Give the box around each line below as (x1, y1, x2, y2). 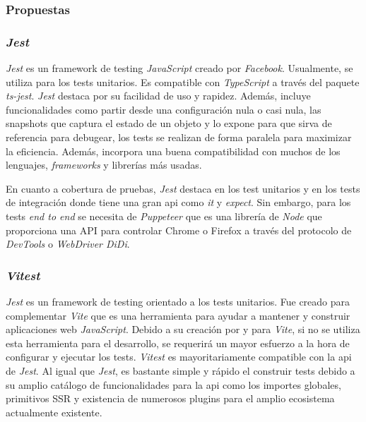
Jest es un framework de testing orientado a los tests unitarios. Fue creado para (6, 294, 350, 308)
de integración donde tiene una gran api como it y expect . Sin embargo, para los (6, 195, 351, 210)
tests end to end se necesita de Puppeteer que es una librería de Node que (6, 209, 322, 223)
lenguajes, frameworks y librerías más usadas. (6, 157, 202, 172)
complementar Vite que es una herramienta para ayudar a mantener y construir (6, 308, 350, 322)
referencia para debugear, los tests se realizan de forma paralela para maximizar (6, 130, 352, 145)
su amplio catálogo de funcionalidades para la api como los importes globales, (6, 377, 341, 392)
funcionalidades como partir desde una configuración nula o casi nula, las (6, 102, 321, 116)
